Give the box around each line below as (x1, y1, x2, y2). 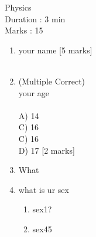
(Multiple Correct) (18, 75, 85, 87)
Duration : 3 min (5, 12, 66, 25)
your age (18, 86, 49, 99)
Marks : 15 (5, 24, 43, 36)
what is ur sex (18, 183, 69, 195)
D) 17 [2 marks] (18, 144, 75, 156)
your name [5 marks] (18, 43, 92, 56)
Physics (5, 1, 32, 13)
